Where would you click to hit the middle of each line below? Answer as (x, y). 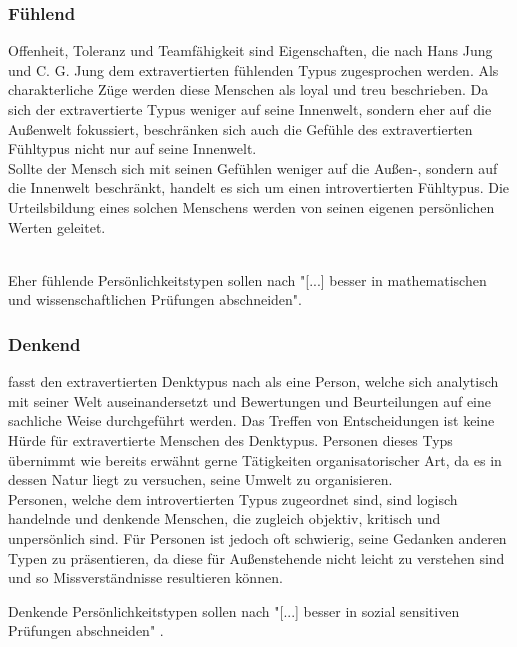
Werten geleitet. (57, 226)
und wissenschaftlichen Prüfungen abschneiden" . (155, 299)
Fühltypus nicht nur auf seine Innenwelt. (132, 148)
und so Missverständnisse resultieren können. (145, 577)
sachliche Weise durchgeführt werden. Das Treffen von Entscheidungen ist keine (251, 420)
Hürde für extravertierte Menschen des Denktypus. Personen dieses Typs (230, 439)
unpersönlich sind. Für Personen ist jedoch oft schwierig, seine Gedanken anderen (257, 537)
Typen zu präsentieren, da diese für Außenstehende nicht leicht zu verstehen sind (256, 557)
